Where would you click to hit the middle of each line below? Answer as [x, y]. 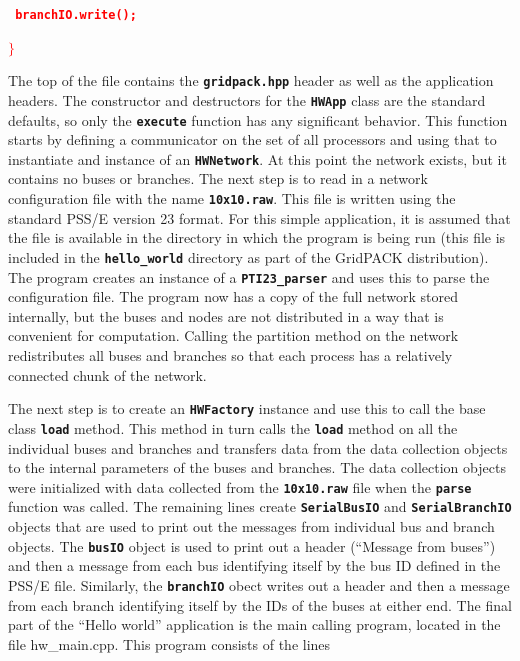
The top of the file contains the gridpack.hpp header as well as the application [251, 80]
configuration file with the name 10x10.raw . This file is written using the [232, 198]
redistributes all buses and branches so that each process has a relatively [230, 355]
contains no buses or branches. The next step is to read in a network [218, 178]
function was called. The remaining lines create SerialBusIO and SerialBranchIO [260, 506]
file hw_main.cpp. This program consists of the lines [169, 643]
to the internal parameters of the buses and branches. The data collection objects [257, 467]
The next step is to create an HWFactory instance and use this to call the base [247, 408]
